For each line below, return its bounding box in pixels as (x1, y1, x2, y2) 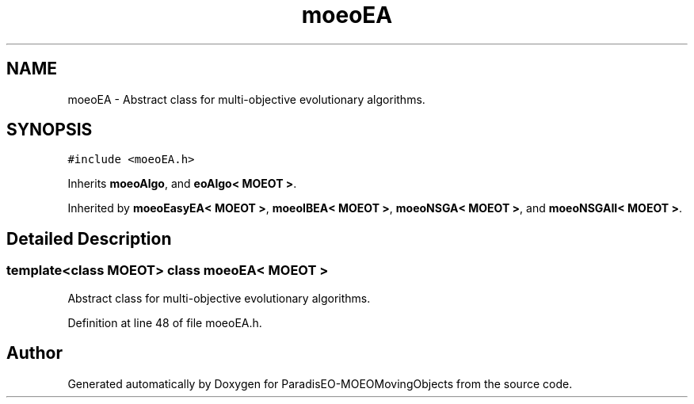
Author (6, 343, 63, 364)
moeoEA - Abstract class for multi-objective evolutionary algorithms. (67, 92, 425, 106)
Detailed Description (6, 228, 172, 249)
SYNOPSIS (6, 120, 93, 140)
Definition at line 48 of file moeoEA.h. (67, 315, 262, 330)
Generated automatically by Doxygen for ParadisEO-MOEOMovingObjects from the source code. (67, 376, 573, 391)
